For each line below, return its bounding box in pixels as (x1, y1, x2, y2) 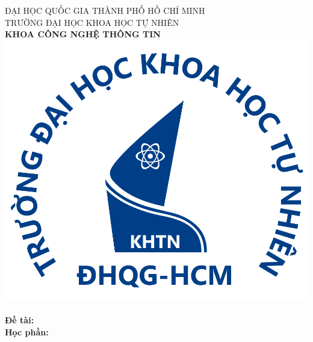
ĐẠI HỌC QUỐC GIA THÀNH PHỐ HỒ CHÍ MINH (5, 4, 205, 16)
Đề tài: (5, 314, 34, 326)
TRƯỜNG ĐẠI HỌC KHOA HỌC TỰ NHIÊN (5, 16, 179, 28)
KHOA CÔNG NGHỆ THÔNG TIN (5, 28, 161, 40)
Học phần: (5, 325, 49, 338)
